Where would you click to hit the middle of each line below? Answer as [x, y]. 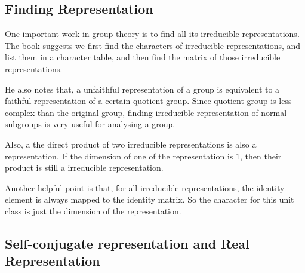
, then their [261, 156]
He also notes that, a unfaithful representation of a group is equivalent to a [142, 89]
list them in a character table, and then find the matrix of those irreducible [143, 57]
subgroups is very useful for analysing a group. [90, 124]
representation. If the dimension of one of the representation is [119, 156]
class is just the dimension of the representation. [93, 211]
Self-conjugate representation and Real [127, 243]
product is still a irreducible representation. [84, 168]
